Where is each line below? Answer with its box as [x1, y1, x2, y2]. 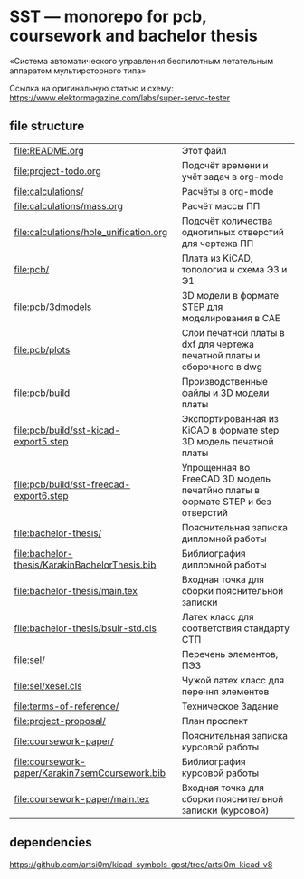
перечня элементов [181, 685, 270, 698]
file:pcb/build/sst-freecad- [14, 478, 131, 491]
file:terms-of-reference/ [14, 700, 119, 712]
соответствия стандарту [181, 622, 290, 635]
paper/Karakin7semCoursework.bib [14, 767, 166, 779]
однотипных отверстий [181, 225, 285, 238]
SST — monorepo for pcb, [9, 6, 207, 27]
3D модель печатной [181, 435, 274, 447]
